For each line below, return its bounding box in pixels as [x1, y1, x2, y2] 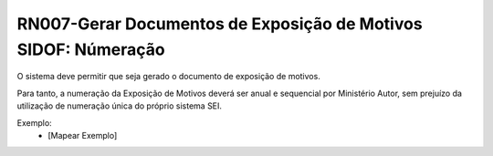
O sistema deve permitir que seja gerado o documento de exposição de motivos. [16, 71, 321, 82]
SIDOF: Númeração [16, 39, 165, 59]
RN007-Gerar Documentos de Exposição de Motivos [16, 14, 424, 34]
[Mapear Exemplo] [47, 130, 118, 140]
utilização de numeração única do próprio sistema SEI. [16, 100, 223, 111]
